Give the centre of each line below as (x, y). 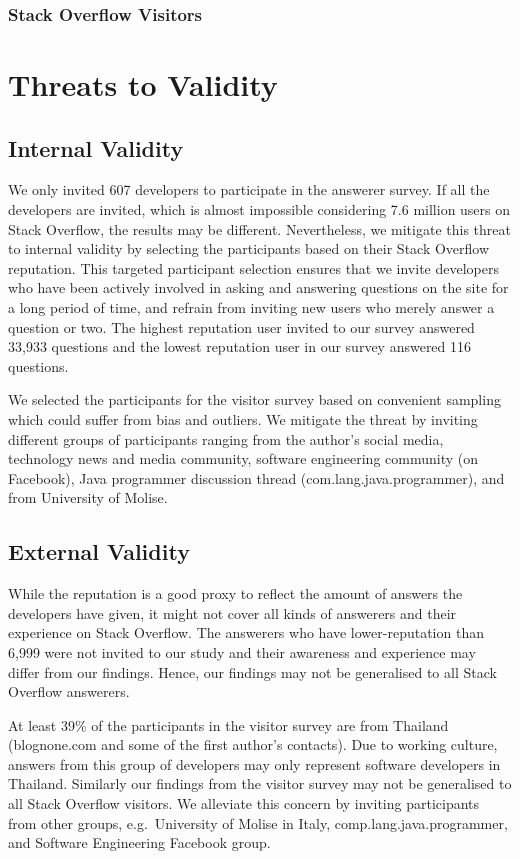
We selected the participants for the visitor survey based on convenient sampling (254, 399)
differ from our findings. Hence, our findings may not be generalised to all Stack (252, 671)
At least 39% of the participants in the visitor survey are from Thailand (228, 724)
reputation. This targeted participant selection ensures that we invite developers (253, 267)
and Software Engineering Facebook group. (139, 842)
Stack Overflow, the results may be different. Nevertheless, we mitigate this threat (259, 228)
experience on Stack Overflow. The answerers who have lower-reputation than (246, 632)
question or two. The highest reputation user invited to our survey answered (241, 326)
